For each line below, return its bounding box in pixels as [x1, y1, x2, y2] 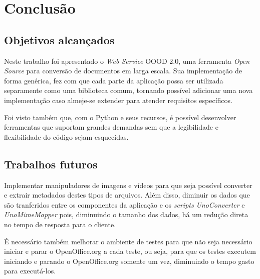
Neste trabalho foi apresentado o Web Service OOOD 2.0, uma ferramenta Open [4, 55, 250, 66]
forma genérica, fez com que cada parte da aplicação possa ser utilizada [4, 75, 223, 85]
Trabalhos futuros [4, 156, 98, 171]
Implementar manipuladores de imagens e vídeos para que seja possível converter [4, 179, 252, 190]
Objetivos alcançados [4, 32, 115, 47]
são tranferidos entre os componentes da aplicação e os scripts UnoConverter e [4, 199, 245, 210]
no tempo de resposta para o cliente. [4, 219, 116, 229]
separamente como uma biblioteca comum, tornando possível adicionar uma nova [4, 85, 253, 96]
